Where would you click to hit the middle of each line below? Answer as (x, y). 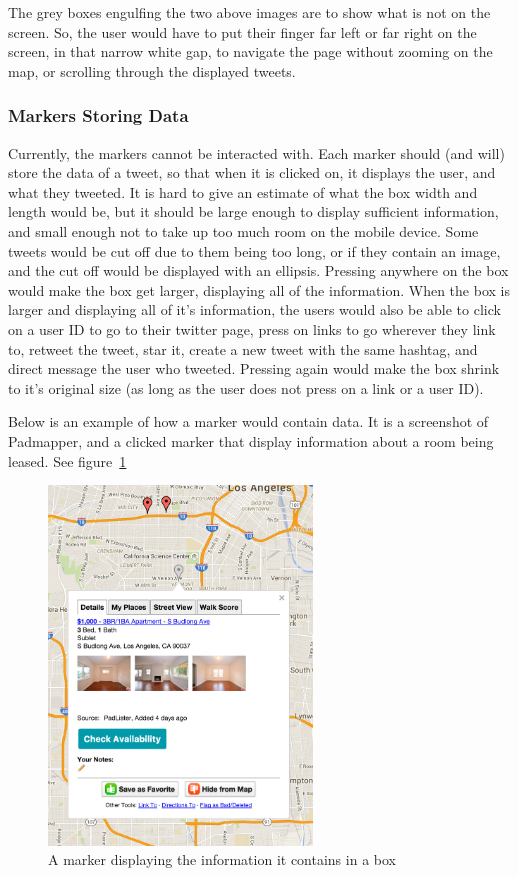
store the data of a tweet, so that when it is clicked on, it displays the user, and (252, 172)
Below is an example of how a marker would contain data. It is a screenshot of (248, 421)
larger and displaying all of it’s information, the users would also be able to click (254, 309)
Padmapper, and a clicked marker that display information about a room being (251, 440)
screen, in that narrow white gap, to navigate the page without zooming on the (250, 51)
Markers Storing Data (98, 115)
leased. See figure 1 (67, 460)
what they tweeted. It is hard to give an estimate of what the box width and (243, 191)
